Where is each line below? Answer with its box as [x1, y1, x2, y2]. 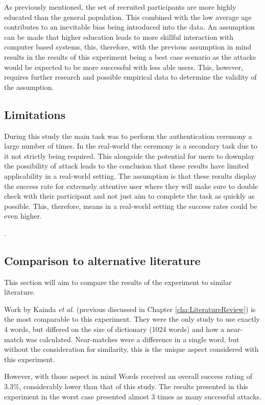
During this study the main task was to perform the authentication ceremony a [4, 130, 252, 141]
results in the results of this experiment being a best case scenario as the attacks [4, 51, 256, 62]
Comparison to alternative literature [4, 252, 201, 268]
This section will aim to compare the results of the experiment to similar [4, 276, 232, 287]
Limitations [4, 106, 66, 122]
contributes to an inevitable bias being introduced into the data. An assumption [4, 21, 255, 32]
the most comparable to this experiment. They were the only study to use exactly [4, 314, 260, 324]
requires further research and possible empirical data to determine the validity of [4, 72, 257, 82]
